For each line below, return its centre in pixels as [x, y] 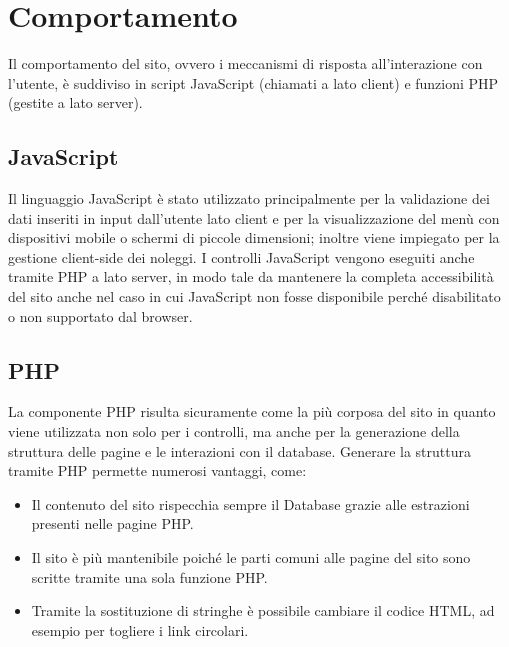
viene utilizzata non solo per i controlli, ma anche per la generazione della [234, 431]
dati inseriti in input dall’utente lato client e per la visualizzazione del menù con [254, 217]
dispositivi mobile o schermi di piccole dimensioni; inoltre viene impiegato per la [254, 237]
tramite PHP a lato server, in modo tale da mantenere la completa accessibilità [251, 276]
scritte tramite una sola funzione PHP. [149, 576]
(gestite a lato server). [75, 102]
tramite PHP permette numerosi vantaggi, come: [157, 470]
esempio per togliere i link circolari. [140, 629]
